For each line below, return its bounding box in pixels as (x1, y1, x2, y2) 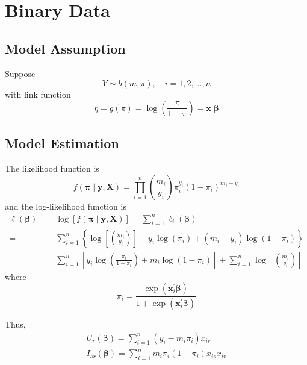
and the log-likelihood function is (5, 199, 126, 212)
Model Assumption (5, 39, 126, 57)
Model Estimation (5, 134, 119, 152)
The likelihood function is (5, 161, 99, 174)
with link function (5, 88, 71, 101)
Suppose (5, 67, 36, 80)
